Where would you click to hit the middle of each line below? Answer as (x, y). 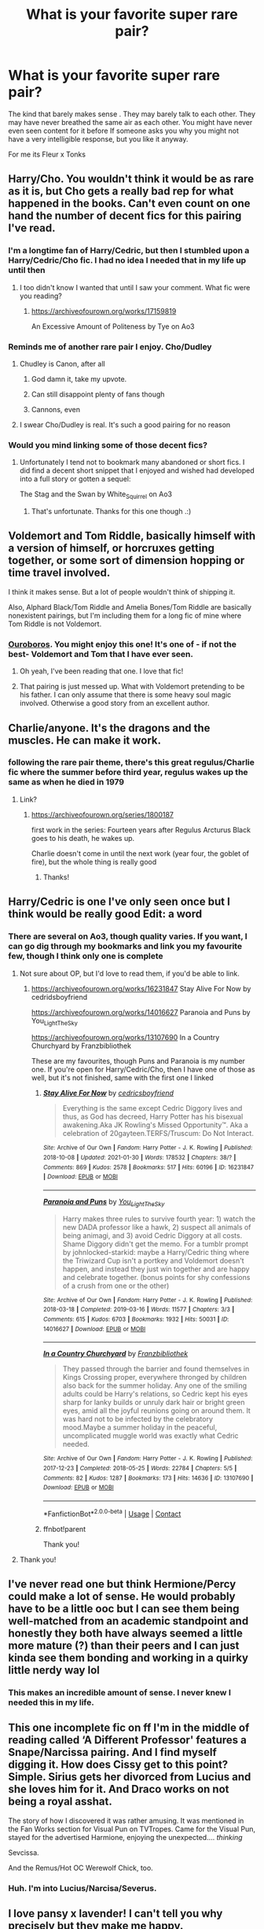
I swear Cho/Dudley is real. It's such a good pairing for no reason (125, 424)
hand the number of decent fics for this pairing (125, 216)
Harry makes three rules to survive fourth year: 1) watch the (159, 1219)
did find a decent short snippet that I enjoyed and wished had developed (137, 470)
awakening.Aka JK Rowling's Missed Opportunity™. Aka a (156, 1125)
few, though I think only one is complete (86, 956)
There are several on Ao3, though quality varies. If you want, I (128, 936)
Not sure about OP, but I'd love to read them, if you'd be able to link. (129, 973)
